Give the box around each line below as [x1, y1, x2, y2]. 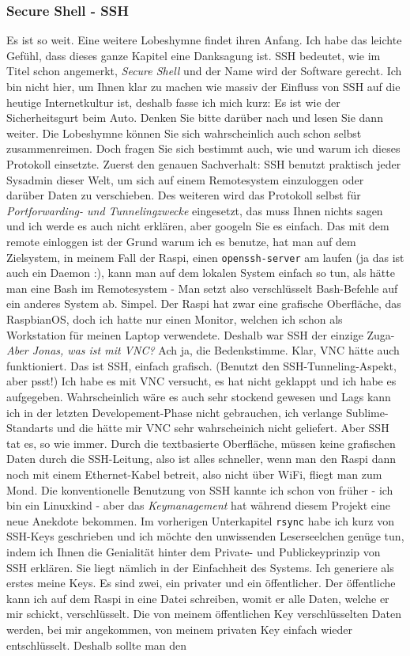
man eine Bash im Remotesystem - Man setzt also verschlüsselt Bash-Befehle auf [6, 279, 398, 296]
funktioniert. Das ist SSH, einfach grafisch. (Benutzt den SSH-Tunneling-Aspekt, [6, 357, 397, 374]
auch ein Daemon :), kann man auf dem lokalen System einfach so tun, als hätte [6, 264, 395, 281]
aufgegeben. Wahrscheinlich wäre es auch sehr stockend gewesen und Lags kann [6, 388, 391, 404]
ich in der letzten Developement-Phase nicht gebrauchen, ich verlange [6, 404, 343, 420]
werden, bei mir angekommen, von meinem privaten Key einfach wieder [6, 620, 353, 637]
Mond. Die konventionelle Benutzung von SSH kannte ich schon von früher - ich [6, 481, 393, 498]
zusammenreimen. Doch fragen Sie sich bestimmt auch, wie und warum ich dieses [6, 140, 401, 157]
